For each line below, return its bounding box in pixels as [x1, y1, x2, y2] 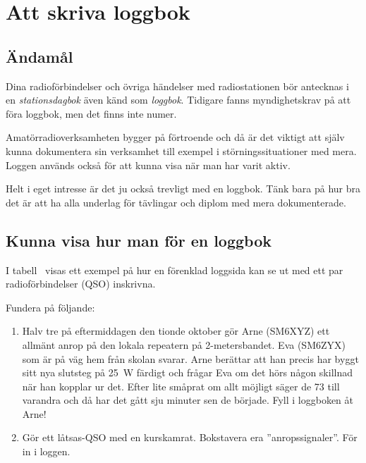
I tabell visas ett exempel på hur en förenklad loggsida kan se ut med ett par [6, 262, 343, 277]
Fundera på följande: [6, 300, 95, 314]
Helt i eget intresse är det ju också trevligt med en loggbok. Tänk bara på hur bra [6, 181, 360, 196]
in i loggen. [22, 444, 71, 459]
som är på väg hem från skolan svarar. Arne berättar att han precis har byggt [22, 351, 359, 366]
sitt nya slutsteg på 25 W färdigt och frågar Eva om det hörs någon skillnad [22, 365, 353, 380]
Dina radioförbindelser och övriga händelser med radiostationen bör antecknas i [6, 78, 349, 93]
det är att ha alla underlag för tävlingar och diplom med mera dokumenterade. [6, 195, 346, 209]
